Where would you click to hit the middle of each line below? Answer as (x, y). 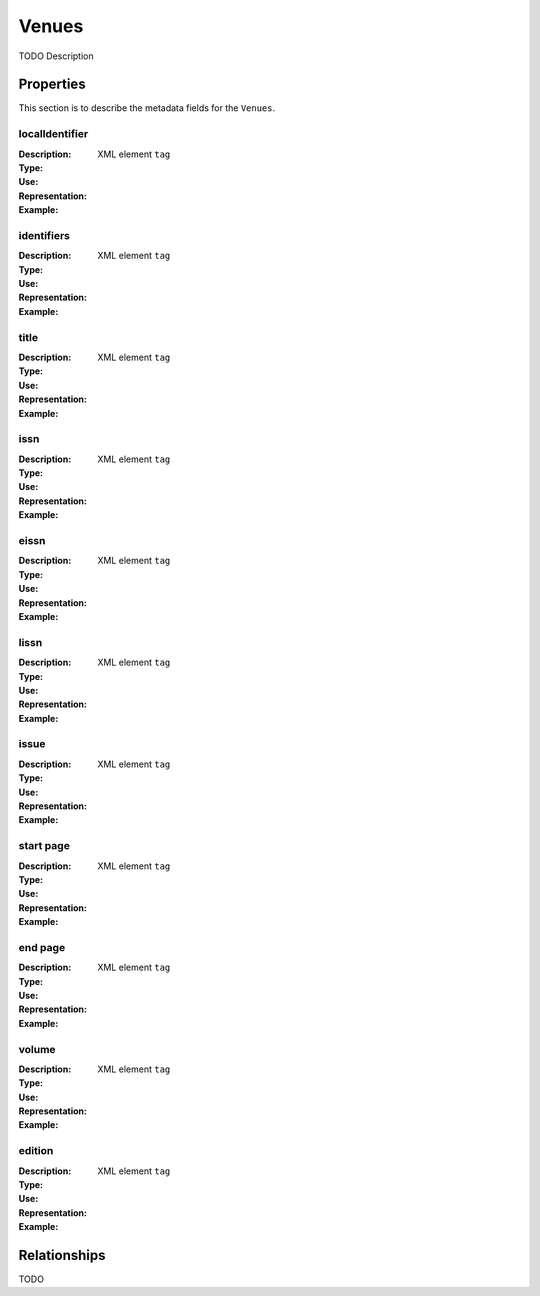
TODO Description (56, 56)
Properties (52, 84)
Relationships (62, 1255)
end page (42, 947)
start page (44, 846)
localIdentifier (53, 134)
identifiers (44, 235)
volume (37, 1049)
